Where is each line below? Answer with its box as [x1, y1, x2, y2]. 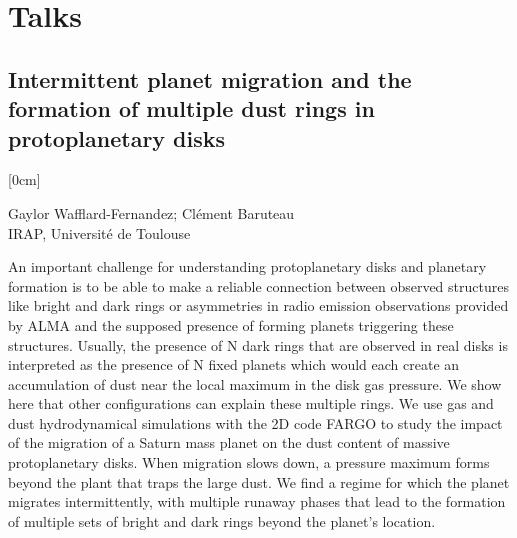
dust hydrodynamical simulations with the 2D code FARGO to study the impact [8, 412, 503, 433]
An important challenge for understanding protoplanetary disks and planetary [8, 256, 487, 277]
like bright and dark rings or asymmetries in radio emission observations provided [8, 295, 509, 316]
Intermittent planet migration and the [8, 63, 412, 94]
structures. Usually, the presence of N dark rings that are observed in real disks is [8, 334, 508, 355]
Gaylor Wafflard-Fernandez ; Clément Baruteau [8, 202, 295, 223]
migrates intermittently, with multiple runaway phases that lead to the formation [8, 491, 506, 512]
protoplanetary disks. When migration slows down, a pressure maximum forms [8, 452, 490, 473]
